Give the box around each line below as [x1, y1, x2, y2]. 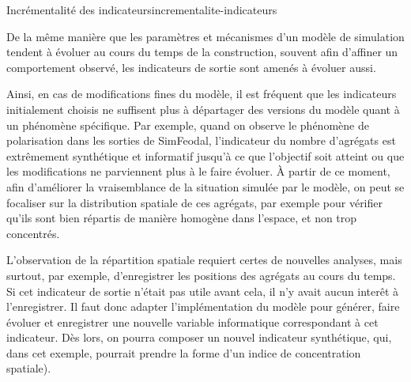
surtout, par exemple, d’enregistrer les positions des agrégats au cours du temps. [6, 267, 396, 283]
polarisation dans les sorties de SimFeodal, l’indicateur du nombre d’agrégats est [6, 132, 396, 149]
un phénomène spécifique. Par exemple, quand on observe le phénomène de [6, 116, 369, 133]
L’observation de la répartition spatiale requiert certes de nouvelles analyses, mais [6, 252, 402, 268]
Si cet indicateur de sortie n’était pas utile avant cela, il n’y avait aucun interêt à [6, 282, 399, 299]
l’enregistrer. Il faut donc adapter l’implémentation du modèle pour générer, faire [6, 298, 400, 315]
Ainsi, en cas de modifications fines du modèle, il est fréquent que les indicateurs [6, 85, 397, 102]
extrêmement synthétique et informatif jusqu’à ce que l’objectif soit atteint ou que [6, 147, 405, 164]
